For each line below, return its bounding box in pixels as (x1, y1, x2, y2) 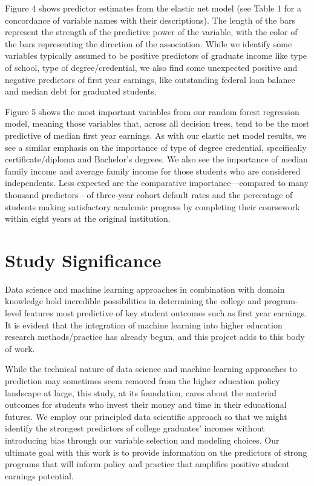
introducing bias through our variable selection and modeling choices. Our (5, 433, 280, 446)
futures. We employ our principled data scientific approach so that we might (5, 410, 287, 422)
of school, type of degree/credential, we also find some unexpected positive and (5, 61, 298, 73)
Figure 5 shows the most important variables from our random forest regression (5, 105, 299, 118)
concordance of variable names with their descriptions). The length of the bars (5, 13, 296, 26)
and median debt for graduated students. (5, 85, 157, 98)
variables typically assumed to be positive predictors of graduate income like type (5, 49, 307, 62)
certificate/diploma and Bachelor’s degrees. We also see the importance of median (5, 153, 308, 165)
